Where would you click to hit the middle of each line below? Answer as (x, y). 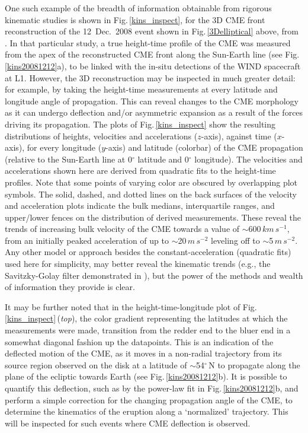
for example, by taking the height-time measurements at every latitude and (141, 89)
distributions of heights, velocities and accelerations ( (101, 136)
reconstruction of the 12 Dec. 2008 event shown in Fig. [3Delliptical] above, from (152, 31)
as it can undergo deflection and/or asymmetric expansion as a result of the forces (154, 112)
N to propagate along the (254, 364)
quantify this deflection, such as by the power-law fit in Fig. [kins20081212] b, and (152, 388)
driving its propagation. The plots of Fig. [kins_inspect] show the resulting (140, 124)
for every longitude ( (64, 147)
